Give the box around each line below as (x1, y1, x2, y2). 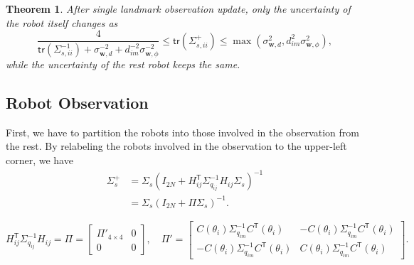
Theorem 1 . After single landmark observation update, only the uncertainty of (6, 1, 351, 16)
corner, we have (6, 153, 73, 168)
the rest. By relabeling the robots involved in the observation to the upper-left (6, 139, 347, 153)
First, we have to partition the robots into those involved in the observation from (6, 124, 359, 139)
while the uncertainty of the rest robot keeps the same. (6, 57, 240, 72)
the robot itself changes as (6, 15, 118, 30)
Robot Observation (6, 92, 149, 114)
